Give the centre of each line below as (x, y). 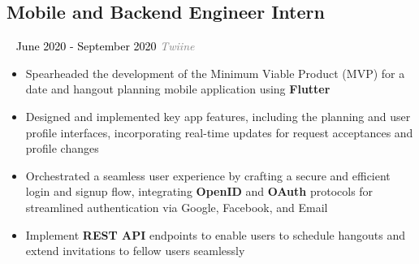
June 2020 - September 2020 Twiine (105, 46)
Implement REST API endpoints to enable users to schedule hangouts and (215, 234)
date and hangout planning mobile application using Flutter (178, 89)
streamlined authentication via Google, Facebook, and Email (177, 207)
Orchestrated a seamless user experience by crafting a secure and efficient (208, 175)
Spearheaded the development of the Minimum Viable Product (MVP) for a (215, 73)
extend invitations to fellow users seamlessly (135, 251)
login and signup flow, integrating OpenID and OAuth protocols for (199, 191)
